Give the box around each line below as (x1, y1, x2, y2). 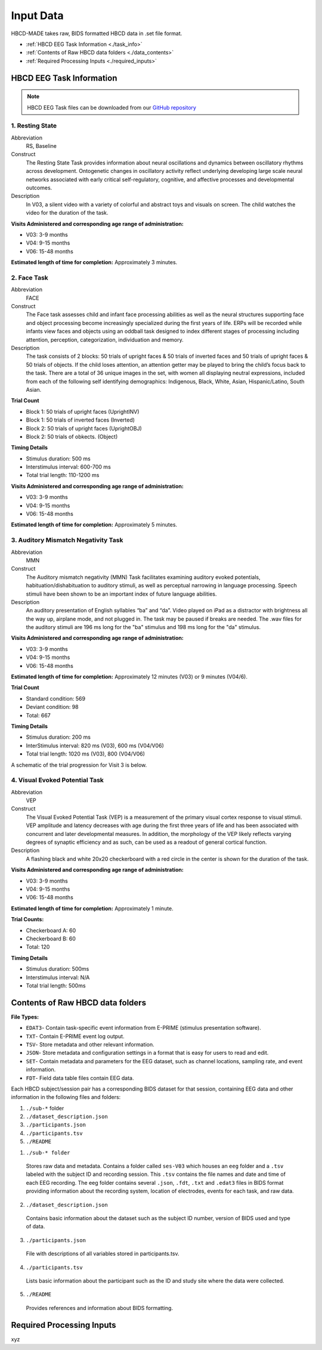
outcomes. (26, 184, 52, 191)
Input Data (11, 9, 64, 22)
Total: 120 (26, 943, 50, 950)
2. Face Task (11, 273, 49, 281)
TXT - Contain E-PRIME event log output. (26, 1032, 125, 1040)
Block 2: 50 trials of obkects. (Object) (26, 433, 118, 440)
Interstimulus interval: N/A (26, 974, 90, 981)
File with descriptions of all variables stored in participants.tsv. (26, 1250, 179, 1258)
